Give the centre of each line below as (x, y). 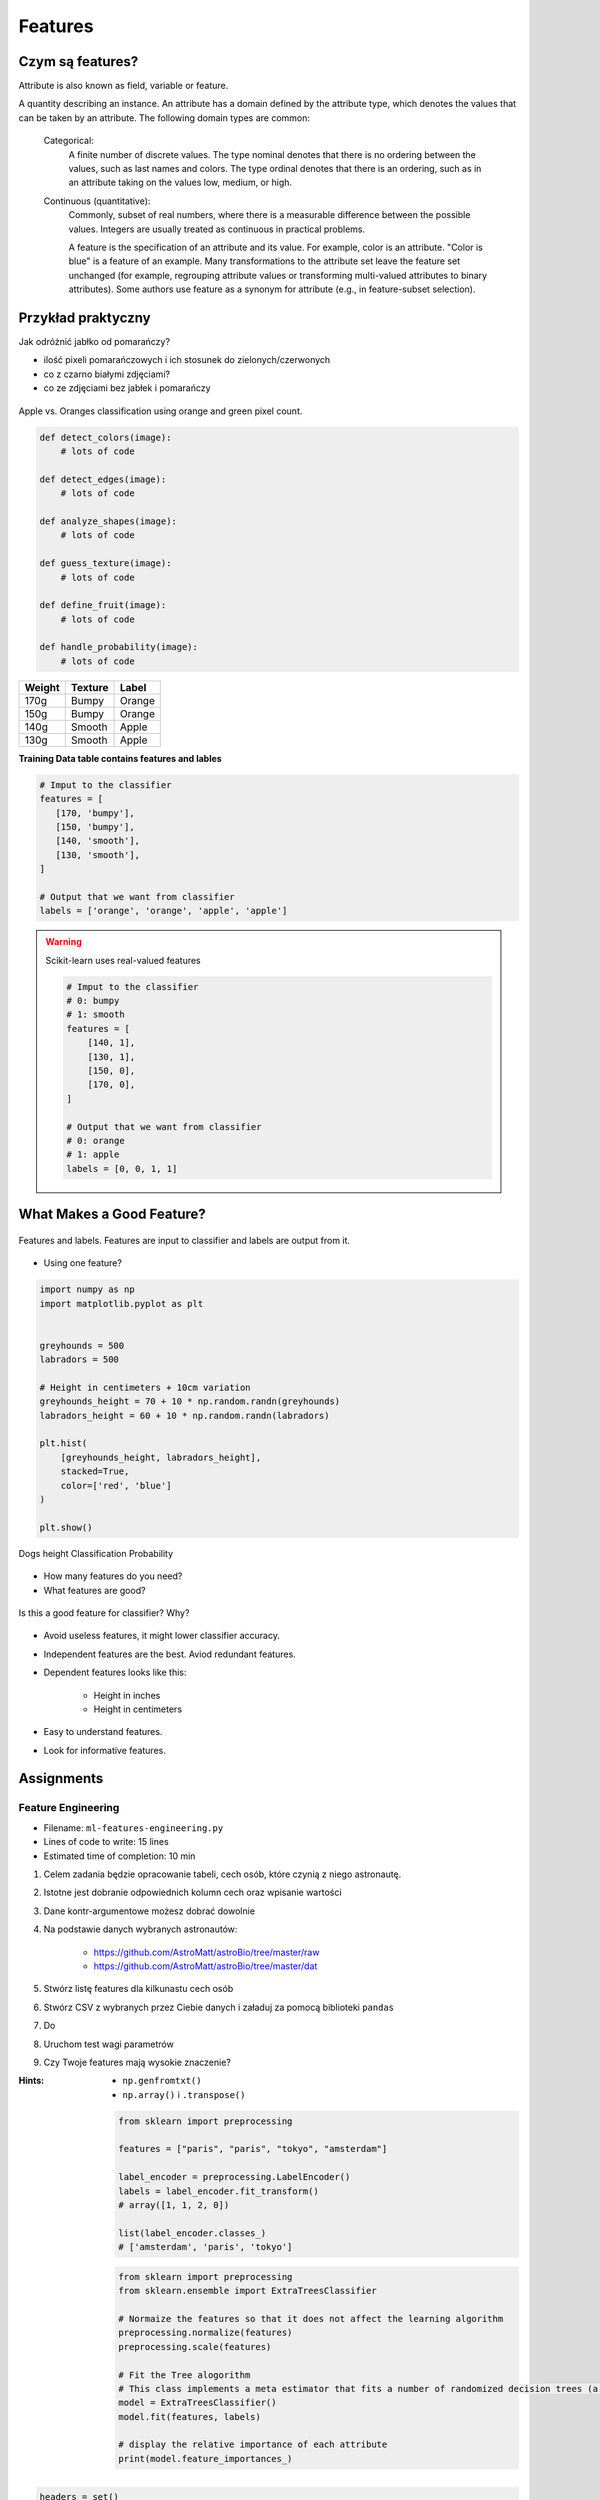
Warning (63, 942)
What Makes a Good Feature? (112, 1214)
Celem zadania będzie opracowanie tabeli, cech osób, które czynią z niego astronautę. (222, 1874)
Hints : (31, 2081)
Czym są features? (78, 61)
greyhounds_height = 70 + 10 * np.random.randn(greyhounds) (190, 1401)
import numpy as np (87, 1289)
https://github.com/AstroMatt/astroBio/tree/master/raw (206, 1952)
